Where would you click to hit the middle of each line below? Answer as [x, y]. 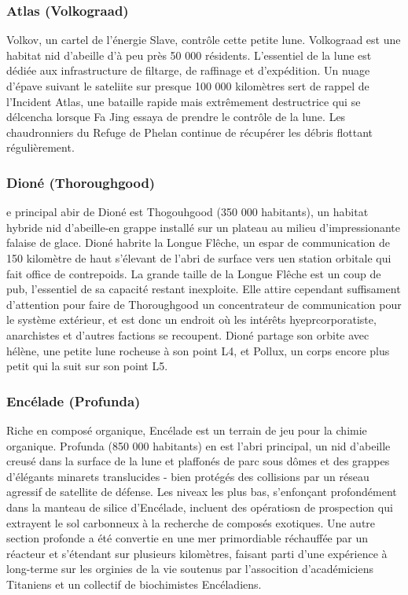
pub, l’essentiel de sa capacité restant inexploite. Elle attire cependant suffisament [204, 289]
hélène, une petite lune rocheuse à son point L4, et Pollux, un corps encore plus [198, 350]
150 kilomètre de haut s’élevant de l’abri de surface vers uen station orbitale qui [199, 257]
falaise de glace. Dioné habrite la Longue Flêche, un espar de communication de [198, 242]
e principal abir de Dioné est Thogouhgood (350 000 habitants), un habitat [187, 212]
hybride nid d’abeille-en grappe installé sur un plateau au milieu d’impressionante [204, 227]
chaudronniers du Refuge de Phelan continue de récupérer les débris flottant [189, 132]
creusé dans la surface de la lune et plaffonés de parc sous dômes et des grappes [198, 461]
